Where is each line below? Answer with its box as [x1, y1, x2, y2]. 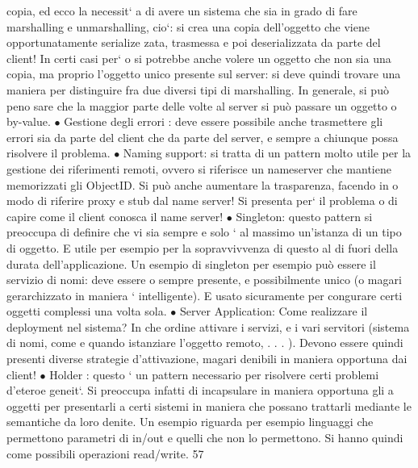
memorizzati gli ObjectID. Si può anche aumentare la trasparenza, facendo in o [6, 176, 399, 193]
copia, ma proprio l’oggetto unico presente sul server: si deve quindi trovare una [6, 65, 401, 82]
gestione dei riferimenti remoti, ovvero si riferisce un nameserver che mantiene [6, 160, 391, 177]
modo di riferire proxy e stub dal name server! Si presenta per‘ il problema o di [6, 192, 398, 209]
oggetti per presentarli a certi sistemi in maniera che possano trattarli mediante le [6, 397, 412, 414]
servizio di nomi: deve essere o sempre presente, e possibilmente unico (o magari [6, 271, 402, 288]
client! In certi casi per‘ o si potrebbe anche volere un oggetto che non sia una [6, 49, 391, 66]
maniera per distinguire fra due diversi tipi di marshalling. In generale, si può [6, 81, 389, 98]
